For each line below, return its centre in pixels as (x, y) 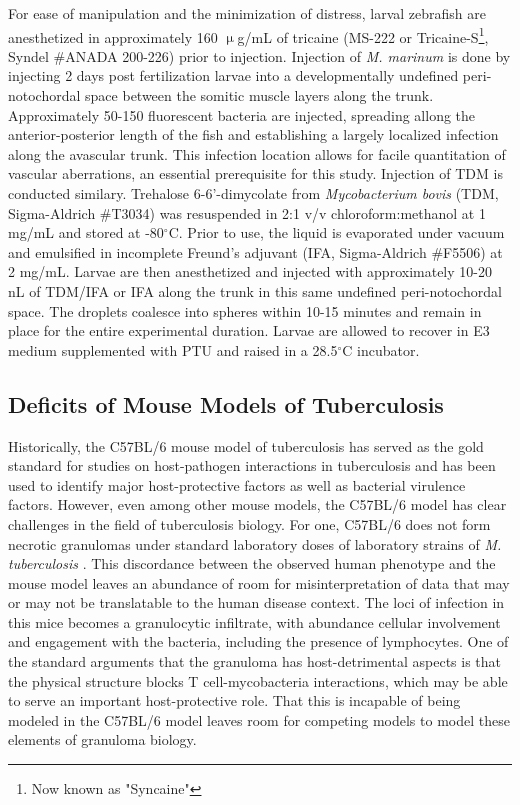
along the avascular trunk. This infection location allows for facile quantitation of (257, 153)
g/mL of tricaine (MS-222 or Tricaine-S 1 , (363, 35)
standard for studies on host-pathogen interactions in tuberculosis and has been (252, 465)
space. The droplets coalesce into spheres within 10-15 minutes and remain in (245, 310)
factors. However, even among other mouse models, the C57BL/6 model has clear (257, 504)
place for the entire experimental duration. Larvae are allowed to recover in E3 (249, 330)
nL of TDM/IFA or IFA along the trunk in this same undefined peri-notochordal (255, 290)
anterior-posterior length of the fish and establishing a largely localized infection (253, 134)
